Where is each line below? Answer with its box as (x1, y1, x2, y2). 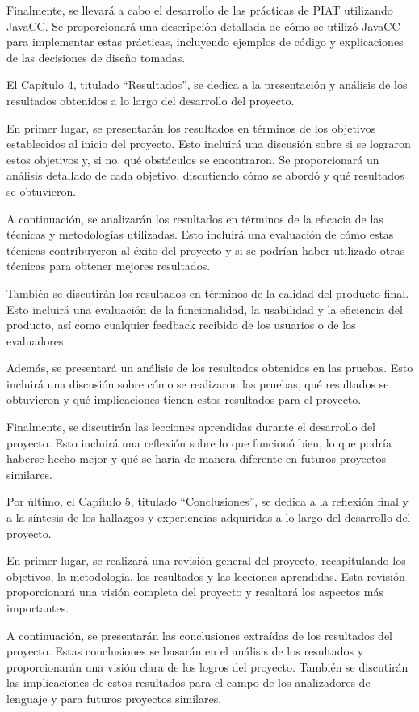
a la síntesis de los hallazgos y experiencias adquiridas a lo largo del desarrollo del (6, 509, 411, 526)
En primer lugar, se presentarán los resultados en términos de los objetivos (6, 119, 376, 136)
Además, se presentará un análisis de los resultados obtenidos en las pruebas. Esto (6, 359, 413, 376)
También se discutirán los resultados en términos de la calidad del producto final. (6, 284, 409, 301)
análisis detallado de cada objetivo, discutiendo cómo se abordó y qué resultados (6, 167, 404, 184)
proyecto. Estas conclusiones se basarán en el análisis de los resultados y (6, 642, 364, 659)
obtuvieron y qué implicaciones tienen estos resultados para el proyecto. (6, 391, 362, 408)
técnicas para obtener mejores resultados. (6, 257, 211, 274)
